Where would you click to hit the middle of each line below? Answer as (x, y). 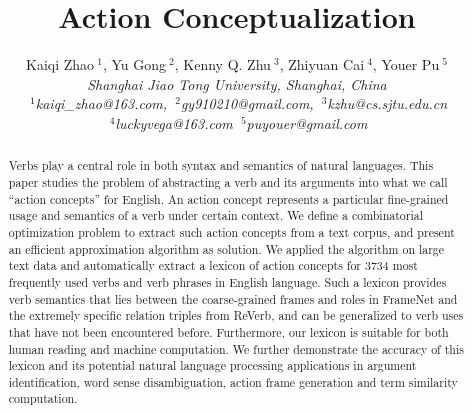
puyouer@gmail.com (307, 122)
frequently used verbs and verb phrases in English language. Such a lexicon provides (227, 281)
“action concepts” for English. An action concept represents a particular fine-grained (228, 198)
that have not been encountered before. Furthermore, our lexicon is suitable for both (228, 331)
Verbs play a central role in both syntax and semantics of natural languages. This (221, 165)
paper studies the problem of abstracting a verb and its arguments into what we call (228, 181)
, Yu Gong (134, 64)
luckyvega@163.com (174, 122)
